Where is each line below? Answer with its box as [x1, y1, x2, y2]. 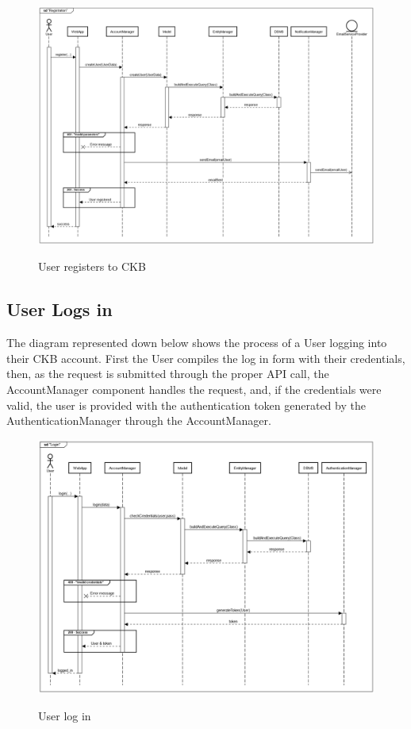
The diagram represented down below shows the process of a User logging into [6, 334, 387, 351]
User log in [38, 707, 91, 723]
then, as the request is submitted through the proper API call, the [6, 365, 329, 382]
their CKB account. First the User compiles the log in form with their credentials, [6, 349, 405, 366]
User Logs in [6, 297, 113, 322]
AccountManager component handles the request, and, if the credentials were [6, 380, 382, 397]
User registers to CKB [38, 258, 146, 275]
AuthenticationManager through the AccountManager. [6, 412, 271, 429]
